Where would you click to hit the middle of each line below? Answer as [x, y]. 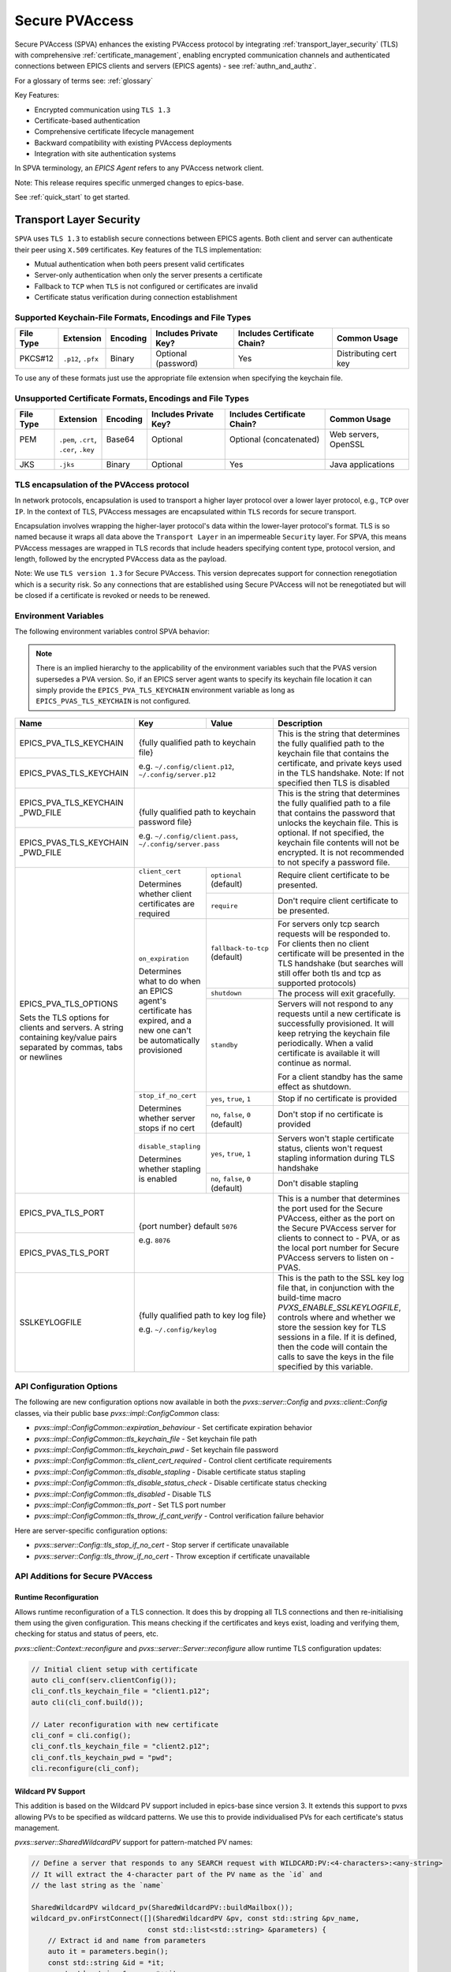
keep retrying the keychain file [334, 1033]
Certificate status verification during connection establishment [136, 297]
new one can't [165, 1031]
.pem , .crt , [78, 439]
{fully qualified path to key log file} [202, 1315]
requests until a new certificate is [339, 1014]
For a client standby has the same [340, 1077]
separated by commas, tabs [71, 1047]
